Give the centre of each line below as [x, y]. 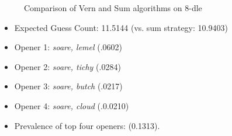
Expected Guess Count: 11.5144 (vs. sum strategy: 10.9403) [121, 27]
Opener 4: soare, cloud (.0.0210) [72, 105]
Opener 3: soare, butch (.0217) [68, 86]
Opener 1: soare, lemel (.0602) [68, 47]
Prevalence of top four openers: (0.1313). [87, 125]
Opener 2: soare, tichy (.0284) [67, 66]
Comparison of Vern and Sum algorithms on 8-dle [113, 8]
